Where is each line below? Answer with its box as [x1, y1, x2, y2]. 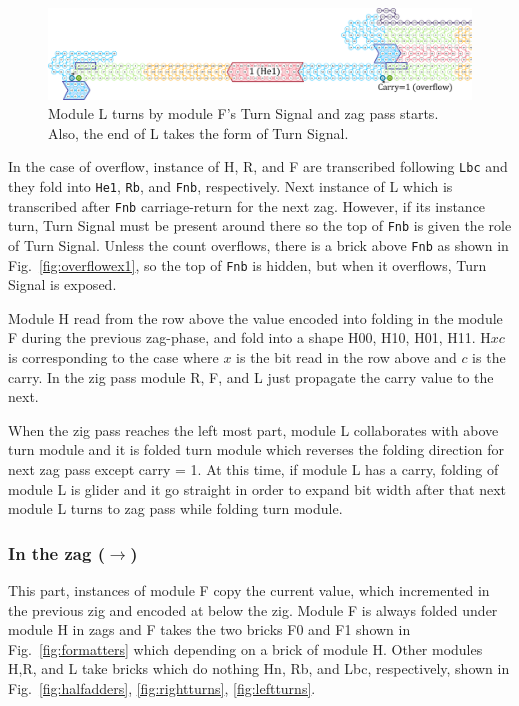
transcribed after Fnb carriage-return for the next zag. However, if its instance [8, 195, 486, 216]
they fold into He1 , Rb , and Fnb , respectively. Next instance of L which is [8, 175, 453, 196]
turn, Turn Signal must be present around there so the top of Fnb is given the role [8, 215, 512, 236]
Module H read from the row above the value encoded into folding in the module [8, 307, 503, 328]
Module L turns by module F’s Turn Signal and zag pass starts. [48, 103, 439, 124]
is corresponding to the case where [8, 347, 219, 367]
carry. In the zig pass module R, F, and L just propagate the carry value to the [8, 366, 494, 387]
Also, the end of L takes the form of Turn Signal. [48, 122, 349, 143]
